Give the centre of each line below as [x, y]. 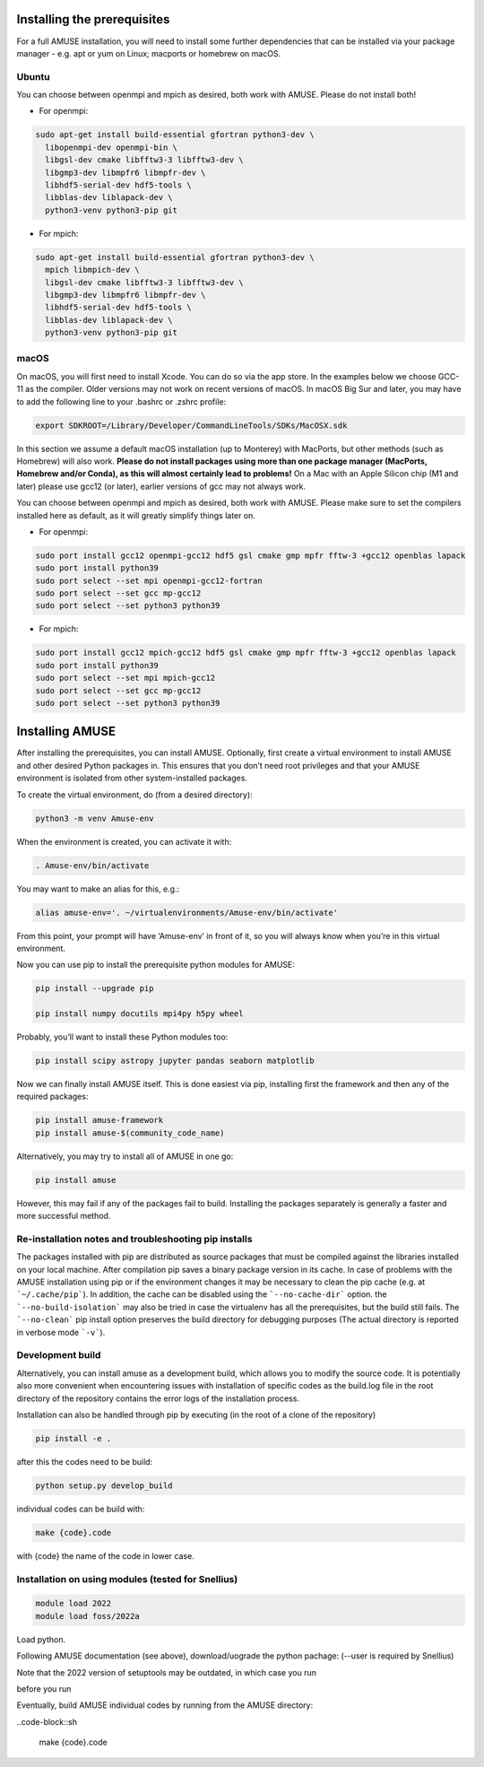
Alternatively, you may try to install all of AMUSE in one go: [125, 1156]
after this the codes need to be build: [85, 1461]
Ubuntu [33, 76]
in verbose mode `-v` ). [61, 1332]
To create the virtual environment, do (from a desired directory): [134, 795]
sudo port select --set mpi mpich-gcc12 [125, 678]
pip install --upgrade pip [95, 988]
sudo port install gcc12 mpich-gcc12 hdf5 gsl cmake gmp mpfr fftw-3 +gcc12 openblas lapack [246, 653]
